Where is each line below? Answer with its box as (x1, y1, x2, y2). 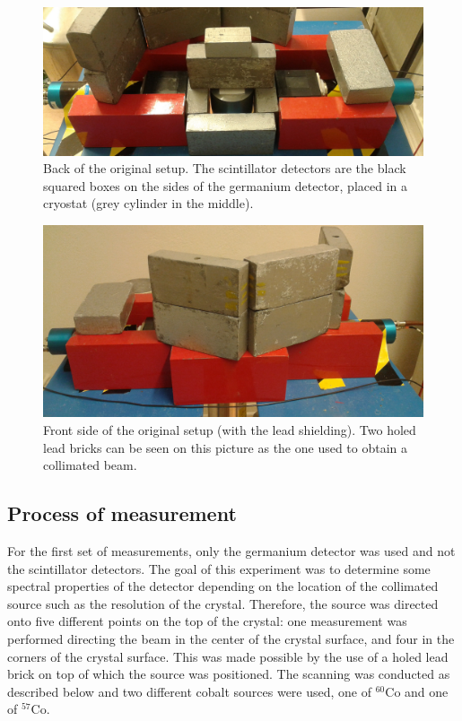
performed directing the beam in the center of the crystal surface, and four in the (7, 630, 455, 648)
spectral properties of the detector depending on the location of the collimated (7, 577, 439, 595)
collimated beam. (43, 456, 137, 474)
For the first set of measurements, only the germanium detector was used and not (7, 542, 456, 560)
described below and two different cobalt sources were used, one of (7, 682, 372, 700)
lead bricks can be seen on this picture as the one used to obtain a (43, 438, 408, 456)
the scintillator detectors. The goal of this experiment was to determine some (7, 559, 431, 578)
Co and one (385, 682, 449, 700)
